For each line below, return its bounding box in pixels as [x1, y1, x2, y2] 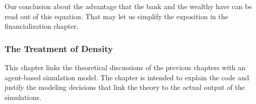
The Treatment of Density [5, 42, 113, 55]
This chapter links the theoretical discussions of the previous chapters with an [5, 62, 245, 72]
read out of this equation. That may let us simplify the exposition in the [5, 11, 228, 21]
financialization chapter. [5, 21, 79, 31]
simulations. [5, 91, 41, 102]
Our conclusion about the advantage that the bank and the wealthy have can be [5, 1, 252, 11]
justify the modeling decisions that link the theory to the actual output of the [5, 82, 245, 92]
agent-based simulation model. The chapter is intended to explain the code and [5, 72, 249, 82]
